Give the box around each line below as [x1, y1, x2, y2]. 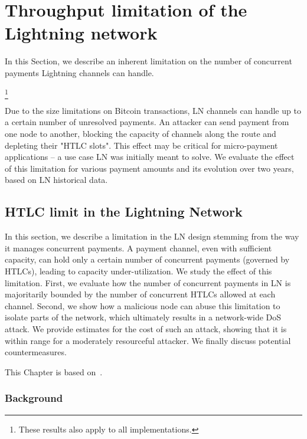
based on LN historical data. [5, 173, 108, 186]
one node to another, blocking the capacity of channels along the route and [5, 127, 276, 140]
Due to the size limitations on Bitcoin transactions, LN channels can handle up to [5, 104, 301, 116]
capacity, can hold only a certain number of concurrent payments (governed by [5, 253, 290, 266]
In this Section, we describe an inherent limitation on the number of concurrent [5, 55, 292, 67]
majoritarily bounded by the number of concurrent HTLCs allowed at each [5, 288, 276, 300]
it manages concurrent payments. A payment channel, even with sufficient [5, 241, 272, 254]
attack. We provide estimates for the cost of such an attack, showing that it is [5, 322, 287, 335]
